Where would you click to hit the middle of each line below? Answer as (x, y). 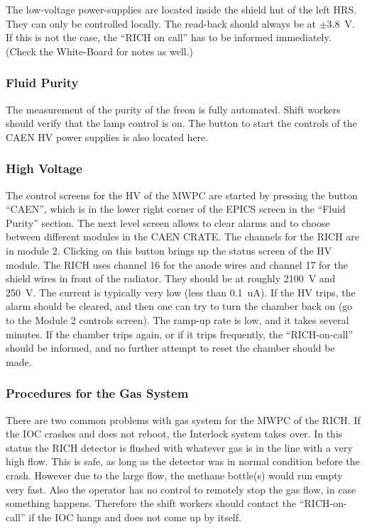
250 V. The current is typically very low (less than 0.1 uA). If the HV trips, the (181, 292)
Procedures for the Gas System (97, 393)
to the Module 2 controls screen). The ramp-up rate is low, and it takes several (177, 319)
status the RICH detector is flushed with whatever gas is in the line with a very (179, 447)
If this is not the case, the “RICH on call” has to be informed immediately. (169, 37)
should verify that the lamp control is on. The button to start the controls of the (181, 123)
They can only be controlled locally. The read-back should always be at (161, 23)
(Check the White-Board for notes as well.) (100, 51)
